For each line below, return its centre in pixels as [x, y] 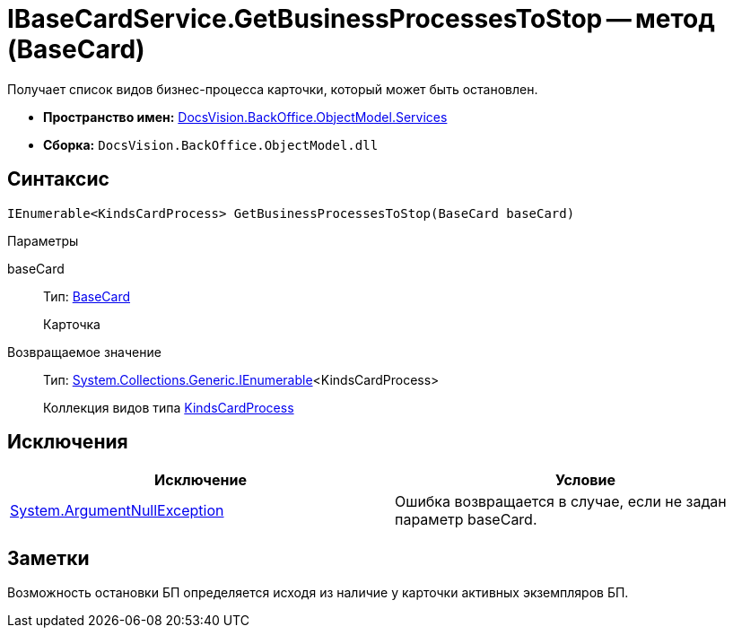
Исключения [68, 442]
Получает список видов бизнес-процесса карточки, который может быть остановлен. [273, 89]
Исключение [201, 480]
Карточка [72, 324]
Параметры [43, 240]
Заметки [48, 558]
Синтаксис [58, 179]
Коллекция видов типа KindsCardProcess [169, 407]
